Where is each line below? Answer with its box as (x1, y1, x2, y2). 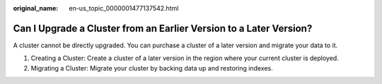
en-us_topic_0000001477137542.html (69, 4, 179, 12)
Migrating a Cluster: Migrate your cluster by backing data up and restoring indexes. (30, 64, 273, 72)
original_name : (13, 4, 59, 12)
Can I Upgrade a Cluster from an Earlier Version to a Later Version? (13, 22, 313, 35)
